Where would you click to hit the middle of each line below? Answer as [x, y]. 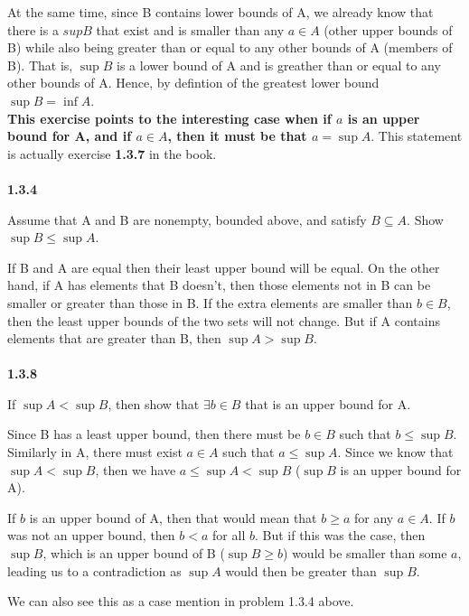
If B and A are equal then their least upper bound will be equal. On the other [224, 267]
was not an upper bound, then [91, 535]
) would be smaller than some [365, 553]
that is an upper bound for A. [328, 403]
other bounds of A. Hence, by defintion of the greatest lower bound [193, 83]
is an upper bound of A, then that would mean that [173, 517]
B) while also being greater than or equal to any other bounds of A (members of [230, 47]
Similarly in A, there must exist [95, 452]
